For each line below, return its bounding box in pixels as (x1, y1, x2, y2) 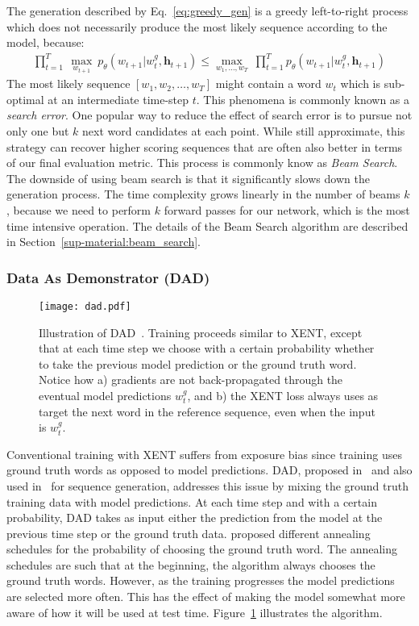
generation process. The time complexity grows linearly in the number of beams (6, 186, 400, 202)
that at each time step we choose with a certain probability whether (39, 340, 375, 357)
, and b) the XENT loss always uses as (187, 386, 379, 403)
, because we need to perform (6, 201, 151, 218)
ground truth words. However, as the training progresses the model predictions (6, 572, 395, 589)
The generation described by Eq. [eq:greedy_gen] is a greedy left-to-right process (6, 2, 409, 19)
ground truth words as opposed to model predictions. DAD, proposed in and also (6, 461, 413, 478)
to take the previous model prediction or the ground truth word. (39, 355, 357, 372)
